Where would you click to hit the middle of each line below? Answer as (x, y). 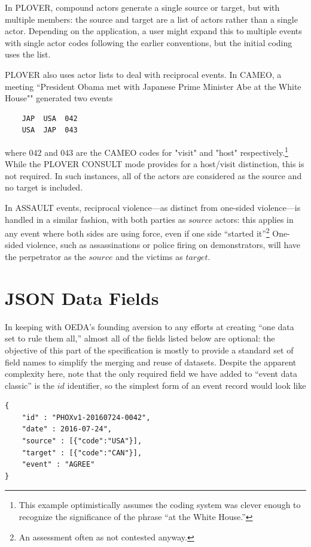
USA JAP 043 (50, 130)
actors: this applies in (254, 219)
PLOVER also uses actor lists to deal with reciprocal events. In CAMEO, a (143, 74)
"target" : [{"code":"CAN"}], (82, 453)
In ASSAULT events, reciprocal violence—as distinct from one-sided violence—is (153, 207)
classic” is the (30, 385)
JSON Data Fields (82, 297)
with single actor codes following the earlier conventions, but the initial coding (149, 42)
